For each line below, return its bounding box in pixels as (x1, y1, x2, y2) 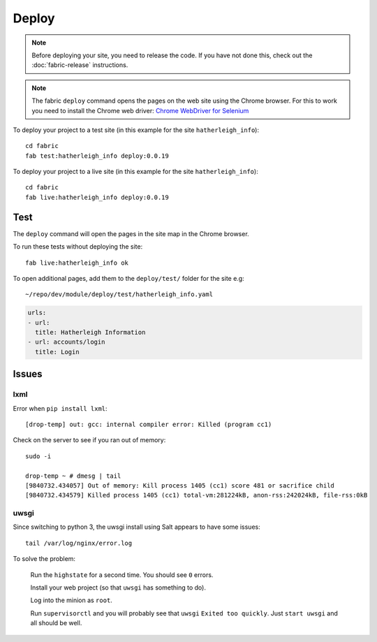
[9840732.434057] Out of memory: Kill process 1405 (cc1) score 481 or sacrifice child (25, 481, 335, 489)
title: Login (35, 348, 80, 356)
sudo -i (25, 452, 52, 460)
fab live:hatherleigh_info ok (25, 258, 129, 267)
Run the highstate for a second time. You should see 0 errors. (30, 570, 214, 579)
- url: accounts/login (27, 338, 105, 346)
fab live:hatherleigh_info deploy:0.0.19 (25, 193, 169, 201)
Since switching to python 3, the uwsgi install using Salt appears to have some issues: (13, 523, 261, 531)
